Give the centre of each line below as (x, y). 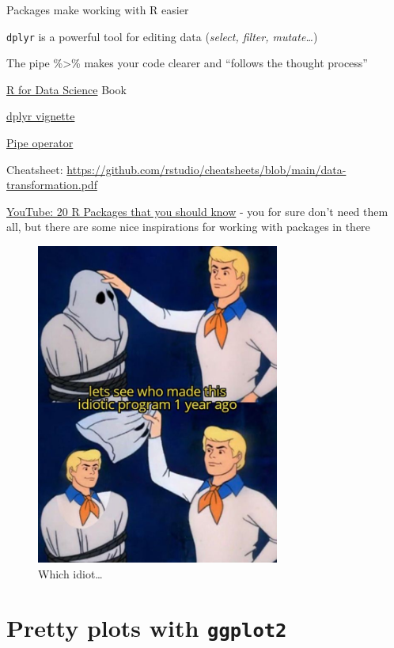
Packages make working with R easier (98, 9)
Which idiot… (70, 573)
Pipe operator (40, 143)
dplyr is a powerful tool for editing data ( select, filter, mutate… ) (162, 36)
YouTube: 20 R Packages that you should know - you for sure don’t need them (197, 211)
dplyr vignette (41, 116)
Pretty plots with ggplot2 (147, 628)
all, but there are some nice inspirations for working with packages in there (188, 227)
